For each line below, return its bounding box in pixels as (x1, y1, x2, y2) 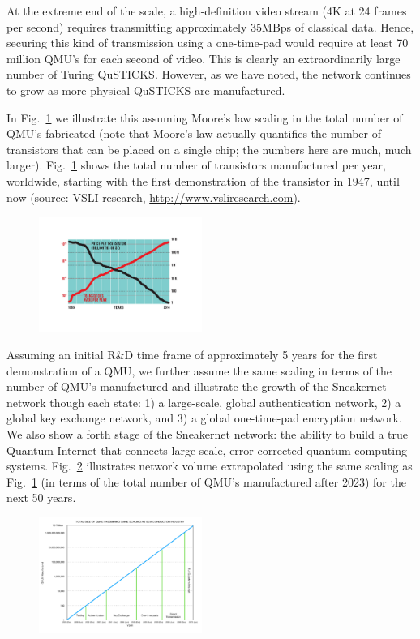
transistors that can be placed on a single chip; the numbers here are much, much (6, 140, 412, 157)
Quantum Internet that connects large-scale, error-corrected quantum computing (6, 441, 407, 458)
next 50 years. (6, 489, 76, 506)
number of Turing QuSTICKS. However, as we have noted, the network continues (6, 66, 411, 83)
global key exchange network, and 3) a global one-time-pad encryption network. (6, 410, 402, 427)
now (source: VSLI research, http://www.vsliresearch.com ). (6, 188, 301, 205)
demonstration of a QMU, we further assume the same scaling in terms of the (6, 362, 392, 379)
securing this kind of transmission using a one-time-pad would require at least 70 (6, 34, 409, 51)
